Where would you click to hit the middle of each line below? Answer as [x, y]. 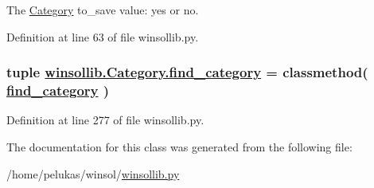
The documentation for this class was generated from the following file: [179, 146]
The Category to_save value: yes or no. [103, 10]
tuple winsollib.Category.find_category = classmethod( [187, 72]
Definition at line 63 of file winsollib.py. [103, 36]
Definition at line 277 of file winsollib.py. [105, 120]
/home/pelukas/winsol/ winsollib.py [93, 173]
